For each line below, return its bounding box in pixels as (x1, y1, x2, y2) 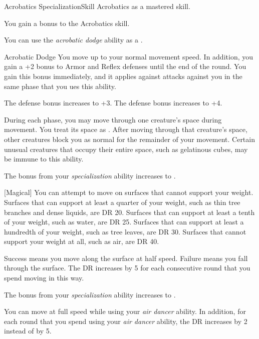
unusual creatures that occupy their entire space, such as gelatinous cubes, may (4, 143, 248, 154)
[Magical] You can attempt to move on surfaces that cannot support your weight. (4, 187, 253, 197)
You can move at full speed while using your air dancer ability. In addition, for (4, 306, 246, 316)
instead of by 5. (4, 325, 52, 336)
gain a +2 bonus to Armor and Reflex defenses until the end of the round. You (4, 61, 246, 71)
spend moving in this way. (4, 272, 84, 283)
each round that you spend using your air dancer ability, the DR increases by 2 (4, 315, 247, 326)
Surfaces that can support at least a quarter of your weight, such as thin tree (4, 196, 240, 207)
